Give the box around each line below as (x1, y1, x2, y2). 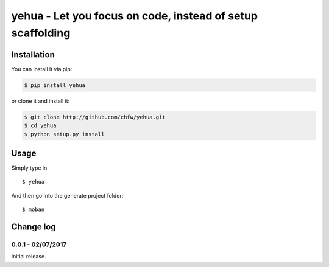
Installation (11, 49, 55, 60)
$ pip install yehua (24, 81, 85, 88)
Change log (11, 222, 56, 232)
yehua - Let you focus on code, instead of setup (11, 9, 258, 23)
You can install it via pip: (11, 65, 73, 72)
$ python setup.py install (24, 131, 105, 137)
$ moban (22, 206, 45, 213)
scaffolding (11, 26, 71, 40)
